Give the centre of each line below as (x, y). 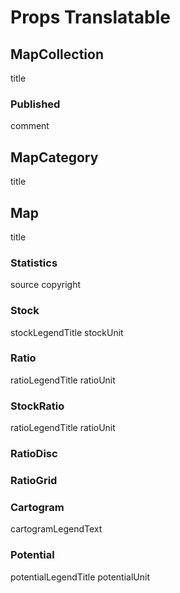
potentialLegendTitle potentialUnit (80, 577)
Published (35, 104)
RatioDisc (34, 454)
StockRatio (37, 406)
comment (30, 126)
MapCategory (54, 157)
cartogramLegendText (56, 529)
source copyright (45, 285)
